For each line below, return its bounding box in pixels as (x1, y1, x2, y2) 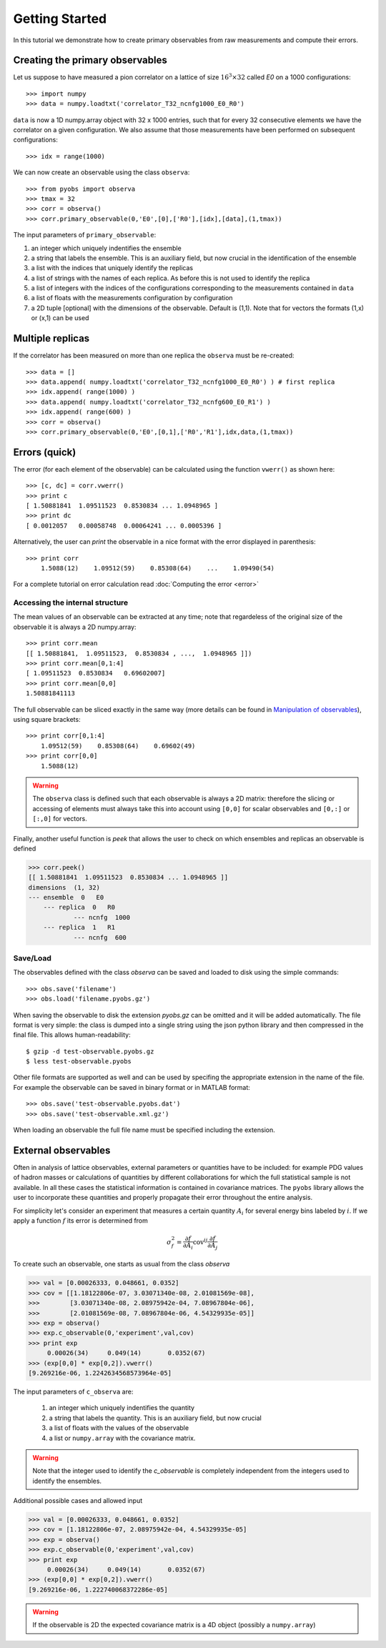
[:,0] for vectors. (32, 815, 87, 823)
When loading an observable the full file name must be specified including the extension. (13, 1126, 275, 1134)
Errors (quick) (13, 446, 76, 458)
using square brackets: (13, 715, 81, 723)
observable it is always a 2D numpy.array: (13, 622, 137, 631)
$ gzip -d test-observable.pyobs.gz (26, 1047, 154, 1056)
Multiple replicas (13, 332, 90, 344)
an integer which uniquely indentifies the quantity (49, 1404, 195, 1412)
